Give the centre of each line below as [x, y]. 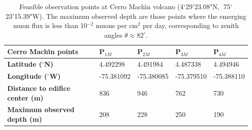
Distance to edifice [39, 88]
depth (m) [25, 119]
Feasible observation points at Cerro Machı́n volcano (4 [101, 6]
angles [113, 35]
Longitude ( [27, 76]
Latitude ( [25, 64]
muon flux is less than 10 [50, 25]
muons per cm [117, 25]
